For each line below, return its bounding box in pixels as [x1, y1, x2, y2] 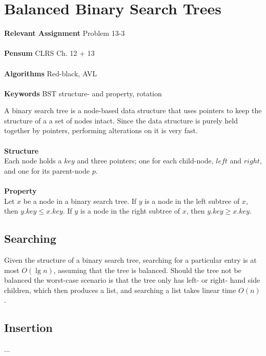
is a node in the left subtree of [145, 195, 240, 206]
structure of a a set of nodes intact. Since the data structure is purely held [4, 115, 238, 125]
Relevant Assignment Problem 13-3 [4, 28, 125, 38]
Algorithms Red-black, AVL [4, 68, 97, 78]
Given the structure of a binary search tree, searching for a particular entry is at [4, 255, 257, 265]
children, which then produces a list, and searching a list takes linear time [4, 284, 236, 295]
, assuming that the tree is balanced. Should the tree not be [53, 264, 241, 275]
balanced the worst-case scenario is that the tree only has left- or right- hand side [4, 275, 260, 285]
